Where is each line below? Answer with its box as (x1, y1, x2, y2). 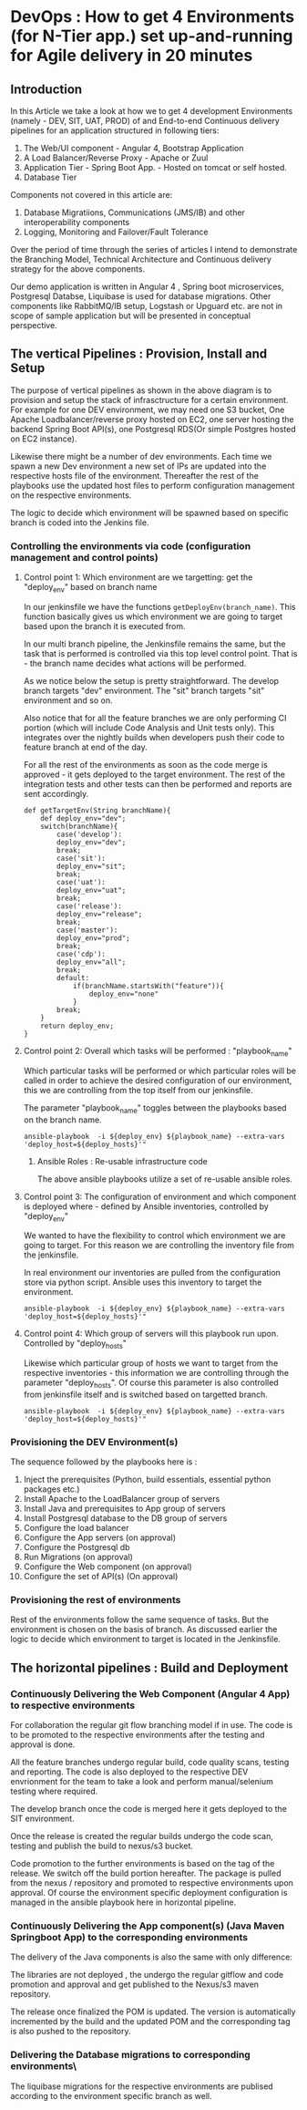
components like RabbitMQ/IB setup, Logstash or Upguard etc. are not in (10, 301, 283, 311)
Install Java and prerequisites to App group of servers (23, 1503, 226, 1515)
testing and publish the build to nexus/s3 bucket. (10, 1840, 194, 1852)
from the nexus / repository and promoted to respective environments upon (10, 1877, 294, 1888)
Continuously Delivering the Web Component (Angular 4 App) (10, 1687, 291, 1700)
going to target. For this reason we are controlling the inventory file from (23, 1240, 295, 1251)
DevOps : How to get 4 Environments (10, 6, 295, 27)
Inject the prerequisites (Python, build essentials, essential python (23, 1474, 271, 1485)
